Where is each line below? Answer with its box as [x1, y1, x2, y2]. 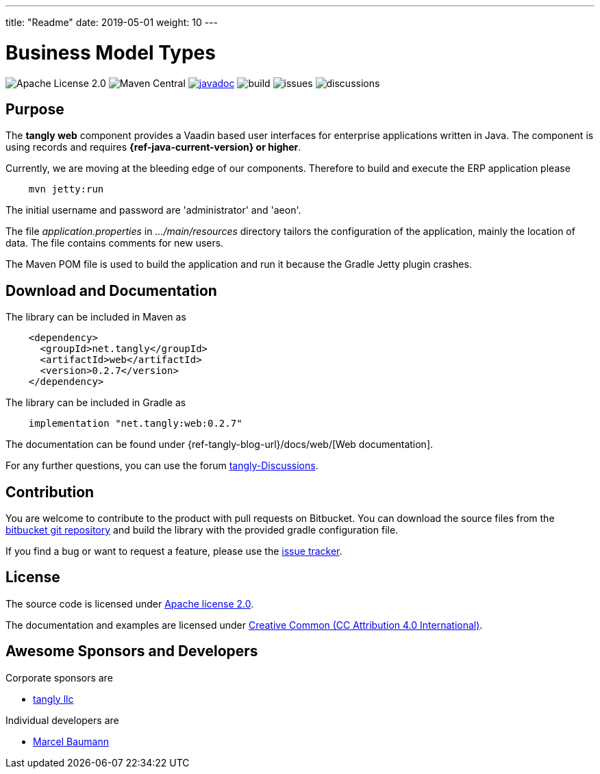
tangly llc [33, 692, 74, 705]
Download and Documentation [5, 282, 217, 299]
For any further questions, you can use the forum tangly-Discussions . [5, 460, 318, 472]
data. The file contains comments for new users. [5, 237, 224, 249]
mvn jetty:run [28, 184, 104, 195]
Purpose [5, 100, 64, 118]
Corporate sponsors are [5, 671, 113, 684]
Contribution [5, 483, 95, 501]
